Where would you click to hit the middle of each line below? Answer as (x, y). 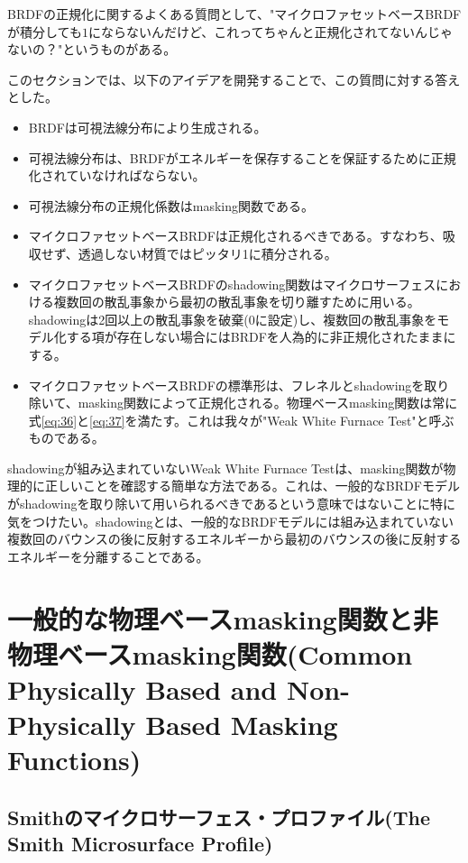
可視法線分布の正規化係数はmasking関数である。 (171, 205)
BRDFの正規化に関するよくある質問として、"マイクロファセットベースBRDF (234, 14)
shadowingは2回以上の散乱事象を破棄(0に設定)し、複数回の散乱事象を (233, 319)
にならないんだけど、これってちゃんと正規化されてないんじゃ (271, 31)
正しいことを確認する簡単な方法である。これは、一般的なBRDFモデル (252, 486)
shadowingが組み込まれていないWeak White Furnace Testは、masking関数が (225, 468)
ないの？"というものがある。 (92, 49)
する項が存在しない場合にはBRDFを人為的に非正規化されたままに (261, 337)
